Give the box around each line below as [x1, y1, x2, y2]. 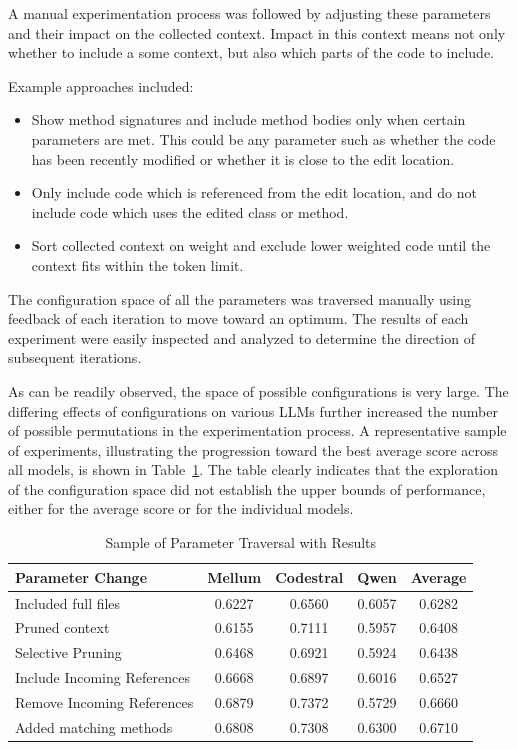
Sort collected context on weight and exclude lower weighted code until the [31, 235, 491, 256]
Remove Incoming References [15, 691, 194, 712]
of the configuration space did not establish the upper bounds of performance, [8, 478, 486, 499]
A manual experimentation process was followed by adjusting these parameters [8, 3, 491, 23]
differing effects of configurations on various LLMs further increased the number [8, 400, 498, 421]
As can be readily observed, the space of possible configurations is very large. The [8, 380, 509, 401]
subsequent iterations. [8, 347, 142, 368]
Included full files [15, 592, 121, 613]
